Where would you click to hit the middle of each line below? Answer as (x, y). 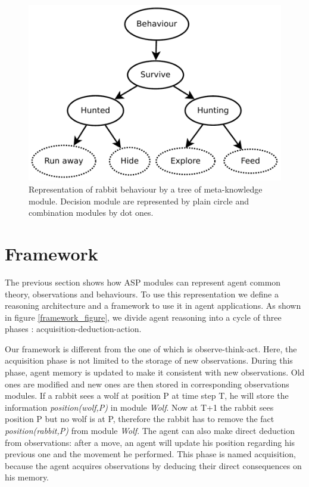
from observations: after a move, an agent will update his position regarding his (150, 442)
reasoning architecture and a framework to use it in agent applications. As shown (153, 305)
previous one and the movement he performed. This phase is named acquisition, (150, 454)
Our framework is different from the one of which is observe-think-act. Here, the (151, 348)
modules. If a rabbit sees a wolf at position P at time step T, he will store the (147, 396)
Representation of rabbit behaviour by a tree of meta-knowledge (146, 189)
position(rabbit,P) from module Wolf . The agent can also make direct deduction (150, 431)
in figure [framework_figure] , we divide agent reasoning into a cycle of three (143, 317)
